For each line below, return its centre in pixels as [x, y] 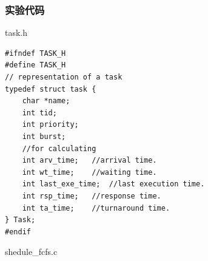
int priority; [50, 125]
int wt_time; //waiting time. [89, 172]
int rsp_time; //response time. [92, 196]
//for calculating [59, 148]
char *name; [46, 101]
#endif [18, 232]
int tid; [39, 113]
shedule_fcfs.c [31, 252]
